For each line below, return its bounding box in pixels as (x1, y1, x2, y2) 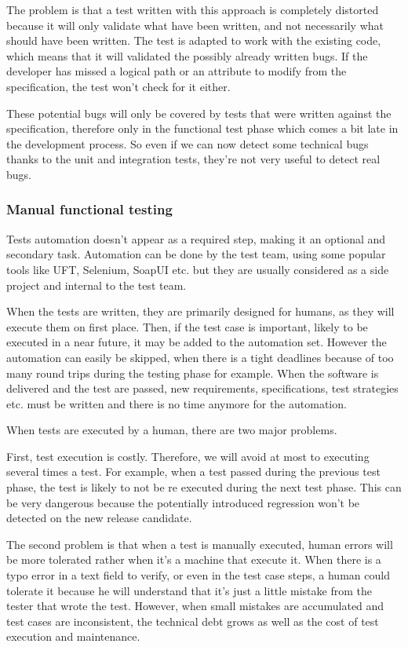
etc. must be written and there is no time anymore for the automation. (6, 395, 347, 411)
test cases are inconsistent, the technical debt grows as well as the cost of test (6, 612, 379, 629)
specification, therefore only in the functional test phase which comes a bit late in (6, 120, 399, 137)
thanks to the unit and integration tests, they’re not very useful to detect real (6, 151, 381, 167)
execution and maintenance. (6, 628, 140, 645)
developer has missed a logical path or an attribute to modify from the (6, 63, 347, 79)
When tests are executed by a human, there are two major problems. (6, 422, 337, 438)
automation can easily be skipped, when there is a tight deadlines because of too (6, 349, 394, 365)
